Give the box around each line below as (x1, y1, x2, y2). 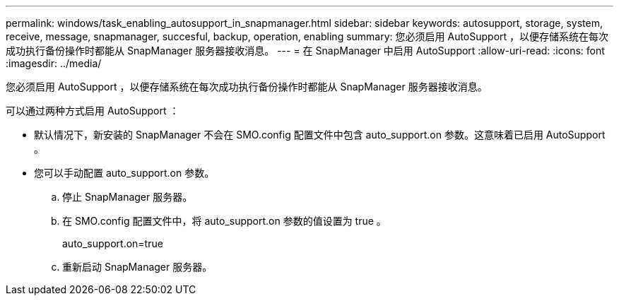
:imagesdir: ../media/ (6, 57, 102, 69)
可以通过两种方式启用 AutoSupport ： (6, 105, 179, 117)
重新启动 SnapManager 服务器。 (62, 261, 213, 273)
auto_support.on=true (62, 237, 163, 249)
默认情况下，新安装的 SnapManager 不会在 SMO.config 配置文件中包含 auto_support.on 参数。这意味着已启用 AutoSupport (34, 129, 606, 141)
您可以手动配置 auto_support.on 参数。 (34, 167, 215, 179)
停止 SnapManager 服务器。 (62, 191, 193, 203)
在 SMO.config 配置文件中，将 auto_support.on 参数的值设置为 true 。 (62, 215, 387, 227)
